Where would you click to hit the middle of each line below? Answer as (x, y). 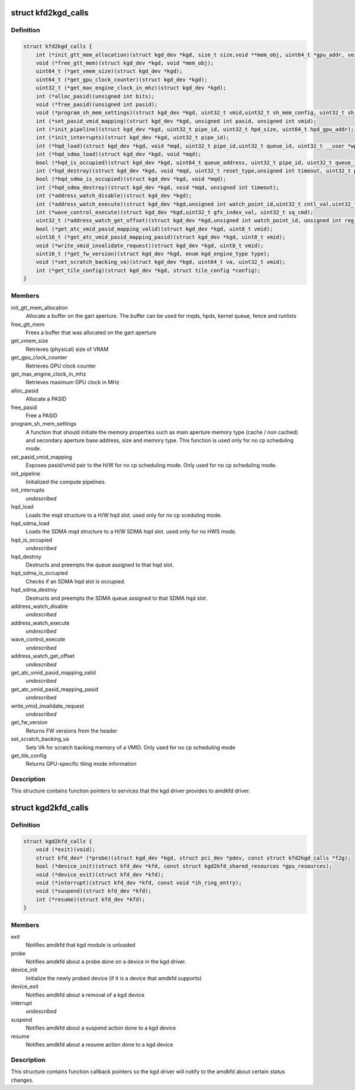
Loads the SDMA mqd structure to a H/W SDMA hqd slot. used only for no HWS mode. (131, 532)
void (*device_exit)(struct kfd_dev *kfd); (100, 875)
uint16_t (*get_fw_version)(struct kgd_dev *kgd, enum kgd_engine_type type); (153, 254)
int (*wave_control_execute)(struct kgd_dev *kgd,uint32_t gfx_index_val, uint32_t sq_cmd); (175, 212)
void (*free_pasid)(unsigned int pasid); (97, 104)
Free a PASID (42, 415)
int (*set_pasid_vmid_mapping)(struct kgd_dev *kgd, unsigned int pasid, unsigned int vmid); (176, 121)
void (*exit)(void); (66, 850)
